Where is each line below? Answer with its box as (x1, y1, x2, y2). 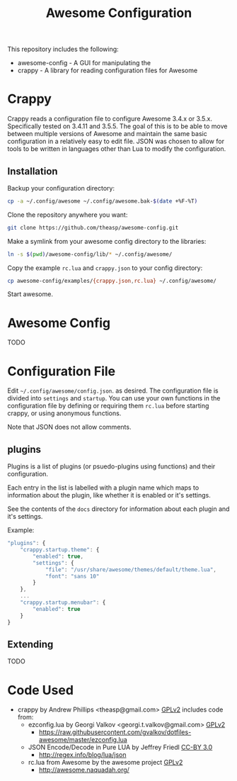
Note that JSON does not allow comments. (7, 423, 132, 432)
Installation (7, 165, 58, 177)
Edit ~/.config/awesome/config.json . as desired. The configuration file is (7, 386, 219, 395)
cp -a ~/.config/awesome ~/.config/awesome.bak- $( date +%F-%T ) (7, 197, 198, 205)
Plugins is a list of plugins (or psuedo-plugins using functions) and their (7, 462, 216, 471)
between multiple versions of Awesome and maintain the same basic (7, 130, 207, 138)
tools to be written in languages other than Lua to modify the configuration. (7, 145, 226, 153)
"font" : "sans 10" (45, 573, 100, 580)
